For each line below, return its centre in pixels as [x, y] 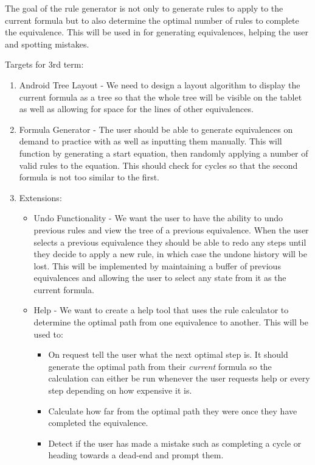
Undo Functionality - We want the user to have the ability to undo [158, 218]
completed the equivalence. [98, 423]
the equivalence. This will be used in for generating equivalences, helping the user [157, 32]
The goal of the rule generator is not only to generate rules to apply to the [144, 8]
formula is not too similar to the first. [89, 177]
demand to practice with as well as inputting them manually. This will [151, 141]
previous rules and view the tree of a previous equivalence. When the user [171, 229]
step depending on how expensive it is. [120, 390]
